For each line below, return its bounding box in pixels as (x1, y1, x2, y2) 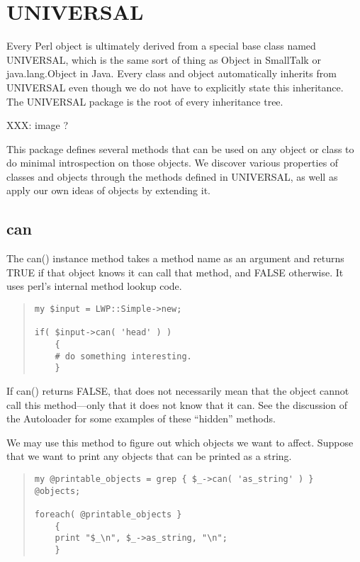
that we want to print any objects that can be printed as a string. (6, 449, 292, 463)
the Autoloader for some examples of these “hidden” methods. (6, 411, 276, 426)
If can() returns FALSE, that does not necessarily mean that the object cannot (6, 383, 349, 398)
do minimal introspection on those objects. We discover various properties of (6, 155, 339, 170)
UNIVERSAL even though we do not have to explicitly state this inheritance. (6, 79, 344, 94)
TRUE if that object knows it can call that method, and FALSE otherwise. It (6, 264, 344, 279)
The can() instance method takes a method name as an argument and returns (6, 251, 344, 266)
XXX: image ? (6, 118, 69, 133)
